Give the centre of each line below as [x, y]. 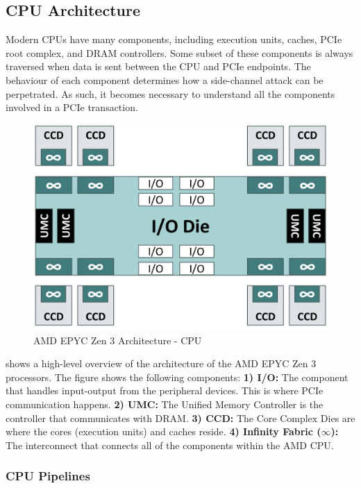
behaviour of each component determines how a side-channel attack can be [165, 79]
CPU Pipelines [48, 476]
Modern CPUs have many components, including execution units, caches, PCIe [174, 39]
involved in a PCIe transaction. [72, 107]
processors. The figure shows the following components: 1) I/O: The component [177, 377]
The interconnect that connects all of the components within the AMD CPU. [170, 445]
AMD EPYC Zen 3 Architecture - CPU [118, 340]
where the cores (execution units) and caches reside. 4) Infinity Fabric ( [163, 431]
